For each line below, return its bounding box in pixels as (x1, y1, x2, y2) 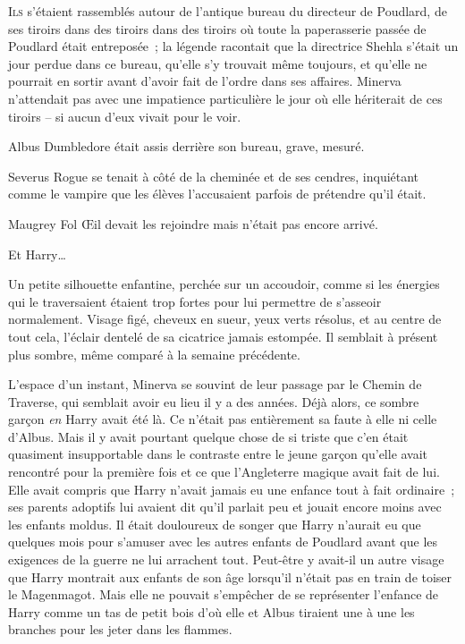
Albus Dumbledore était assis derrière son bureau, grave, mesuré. (8, 137, 365, 156)
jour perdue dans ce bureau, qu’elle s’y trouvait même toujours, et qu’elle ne (8, 54, 427, 72)
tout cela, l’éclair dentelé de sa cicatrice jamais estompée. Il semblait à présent (8, 326, 438, 345)
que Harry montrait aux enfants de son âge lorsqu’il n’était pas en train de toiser (8, 567, 452, 586)
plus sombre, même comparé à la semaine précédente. (8, 344, 300, 363)
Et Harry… (8, 244, 66, 263)
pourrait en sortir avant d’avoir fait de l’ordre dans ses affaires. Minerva (8, 72, 402, 90)
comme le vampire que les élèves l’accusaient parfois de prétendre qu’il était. (8, 184, 427, 203)
